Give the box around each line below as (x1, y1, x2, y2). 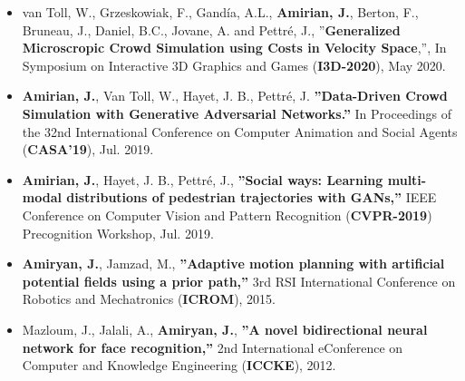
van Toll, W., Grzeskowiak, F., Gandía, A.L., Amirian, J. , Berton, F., (22, 3, 419, 21)
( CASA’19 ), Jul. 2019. (22, 140, 154, 159)
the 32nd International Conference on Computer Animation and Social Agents (22, 122, 458, 141)
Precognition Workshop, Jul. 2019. (22, 223, 214, 242)
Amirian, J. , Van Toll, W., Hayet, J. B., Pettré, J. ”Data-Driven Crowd (22, 86, 448, 105)
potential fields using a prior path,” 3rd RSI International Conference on (22, 271, 456, 290)
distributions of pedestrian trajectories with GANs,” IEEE (66, 188, 437, 207)
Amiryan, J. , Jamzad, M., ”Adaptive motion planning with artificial (22, 254, 445, 273)
